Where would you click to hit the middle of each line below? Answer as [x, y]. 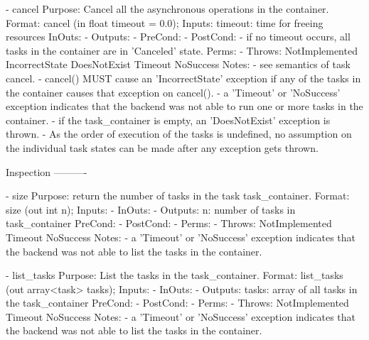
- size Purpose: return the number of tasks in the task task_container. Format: [178, 196]
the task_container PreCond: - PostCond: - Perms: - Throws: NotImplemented [177, 303]
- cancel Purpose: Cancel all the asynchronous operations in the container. [167, 9]
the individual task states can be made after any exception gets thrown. [162, 147]
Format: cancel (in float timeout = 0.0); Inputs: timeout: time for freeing [165, 22]
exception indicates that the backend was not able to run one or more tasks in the [184, 106]
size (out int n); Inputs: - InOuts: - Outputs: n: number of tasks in [151, 209]
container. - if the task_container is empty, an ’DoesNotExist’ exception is [168, 120]
